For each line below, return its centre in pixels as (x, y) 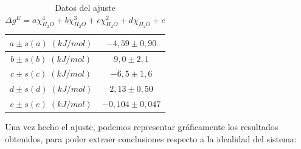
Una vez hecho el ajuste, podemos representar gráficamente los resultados (142, 127)
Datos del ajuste (85, 7)
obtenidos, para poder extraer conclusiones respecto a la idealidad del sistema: (151, 138)
